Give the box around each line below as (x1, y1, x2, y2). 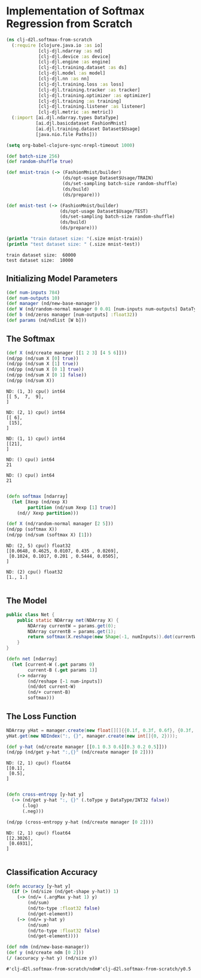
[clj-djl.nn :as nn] (38, 76, 90, 82)
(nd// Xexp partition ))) (17, 510, 79, 516)
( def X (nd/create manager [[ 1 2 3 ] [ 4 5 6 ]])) (6, 349, 127, 356)
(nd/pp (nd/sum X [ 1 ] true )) (6, 361, 79, 367)
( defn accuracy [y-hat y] (6, 883, 71, 889)
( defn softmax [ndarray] (6, 493, 68, 499)
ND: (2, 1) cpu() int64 (6, 409, 66, 415)
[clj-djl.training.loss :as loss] (38, 81, 124, 87)
